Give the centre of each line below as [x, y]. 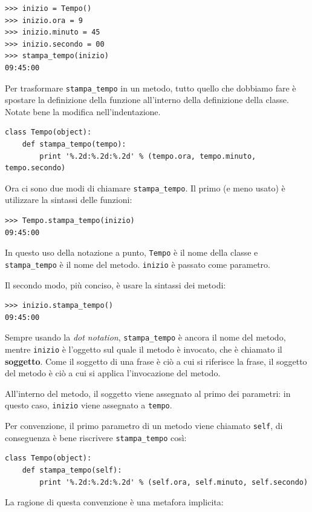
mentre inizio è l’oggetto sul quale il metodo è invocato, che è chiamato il [144, 349]
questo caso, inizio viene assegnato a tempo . [89, 405]
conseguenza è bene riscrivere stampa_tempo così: [96, 437]
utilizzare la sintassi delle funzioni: [69, 200]
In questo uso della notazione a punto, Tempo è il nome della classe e [132, 252]
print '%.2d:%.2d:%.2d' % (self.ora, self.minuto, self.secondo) [174, 482]
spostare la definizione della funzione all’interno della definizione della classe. [147, 100]
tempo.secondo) [35, 168]
